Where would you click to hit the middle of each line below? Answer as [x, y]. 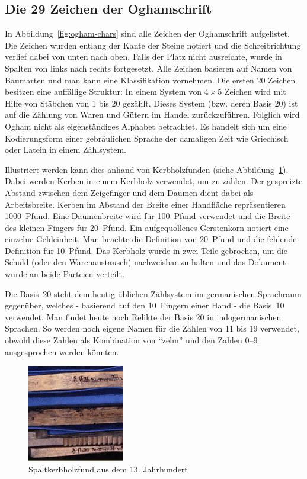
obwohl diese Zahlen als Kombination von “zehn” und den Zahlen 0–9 [131, 340]
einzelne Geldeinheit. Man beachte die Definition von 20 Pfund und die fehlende [151, 239]
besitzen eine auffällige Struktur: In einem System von [103, 91]
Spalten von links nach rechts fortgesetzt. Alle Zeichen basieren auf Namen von [148, 68]
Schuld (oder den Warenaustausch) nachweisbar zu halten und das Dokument [145, 262]
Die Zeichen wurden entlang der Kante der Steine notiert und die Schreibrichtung [153, 45]
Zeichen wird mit [255, 91]
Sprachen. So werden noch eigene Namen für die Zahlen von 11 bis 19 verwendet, [152, 328]
